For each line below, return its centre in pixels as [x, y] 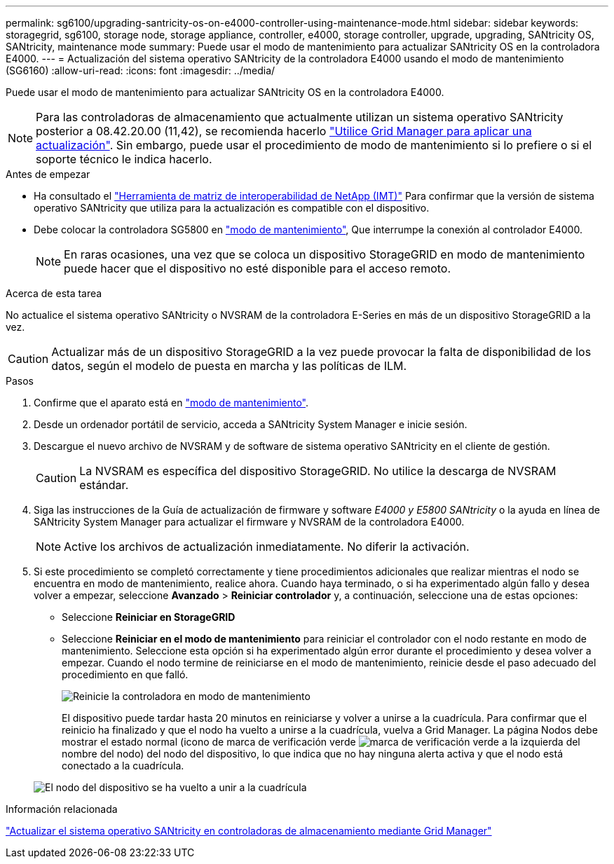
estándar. [104, 485]
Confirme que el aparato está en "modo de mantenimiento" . [171, 403]
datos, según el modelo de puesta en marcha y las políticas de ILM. [229, 366]
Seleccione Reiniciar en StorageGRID [149, 617]
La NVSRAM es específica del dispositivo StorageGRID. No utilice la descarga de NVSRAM [318, 471]
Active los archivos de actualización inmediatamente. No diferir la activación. [267, 547]
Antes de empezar [48, 174]
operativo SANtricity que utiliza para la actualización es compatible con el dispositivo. [232, 208]
